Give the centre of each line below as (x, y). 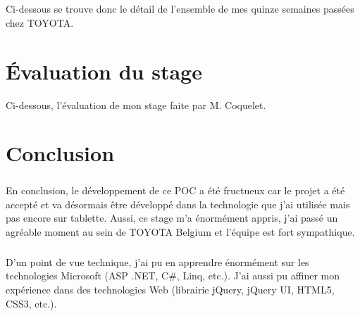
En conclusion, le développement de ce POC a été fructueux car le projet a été (175, 190)
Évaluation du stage (104, 71)
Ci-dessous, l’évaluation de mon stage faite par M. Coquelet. (136, 105)
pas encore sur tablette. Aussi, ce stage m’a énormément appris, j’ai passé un (172, 218)
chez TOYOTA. (40, 22)
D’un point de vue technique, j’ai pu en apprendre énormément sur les (157, 261)
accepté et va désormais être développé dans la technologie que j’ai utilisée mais (178, 204)
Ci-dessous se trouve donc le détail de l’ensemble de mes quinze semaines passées (180, 9)
